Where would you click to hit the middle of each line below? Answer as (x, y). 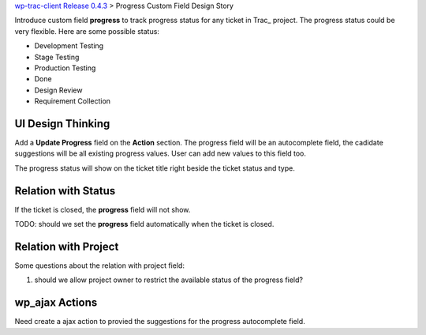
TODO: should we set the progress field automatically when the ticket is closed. (144, 224)
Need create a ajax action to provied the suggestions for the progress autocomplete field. (160, 322)
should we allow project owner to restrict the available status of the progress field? (169, 280)
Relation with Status (65, 191)
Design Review (58, 90)
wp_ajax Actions (56, 303)
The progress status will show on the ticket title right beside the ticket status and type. (155, 168)
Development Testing (69, 46)
